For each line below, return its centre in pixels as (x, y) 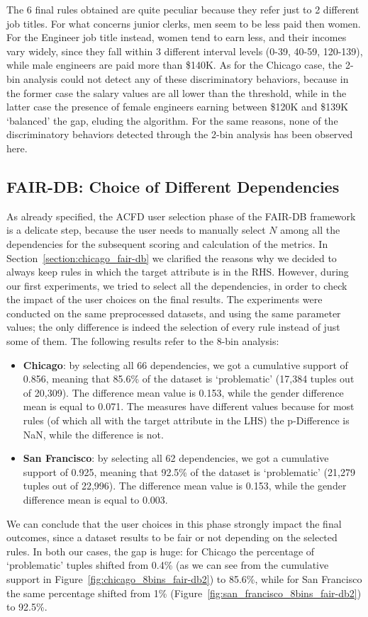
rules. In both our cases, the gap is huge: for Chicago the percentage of (161, 551)
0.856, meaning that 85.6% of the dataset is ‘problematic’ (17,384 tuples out (189, 379)
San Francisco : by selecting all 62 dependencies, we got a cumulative (176, 458)
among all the (310, 230)
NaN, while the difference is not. (93, 434)
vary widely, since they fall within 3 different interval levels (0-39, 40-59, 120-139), (185, 51)
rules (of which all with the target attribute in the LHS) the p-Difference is (186, 420)
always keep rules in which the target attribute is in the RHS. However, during (178, 272)
